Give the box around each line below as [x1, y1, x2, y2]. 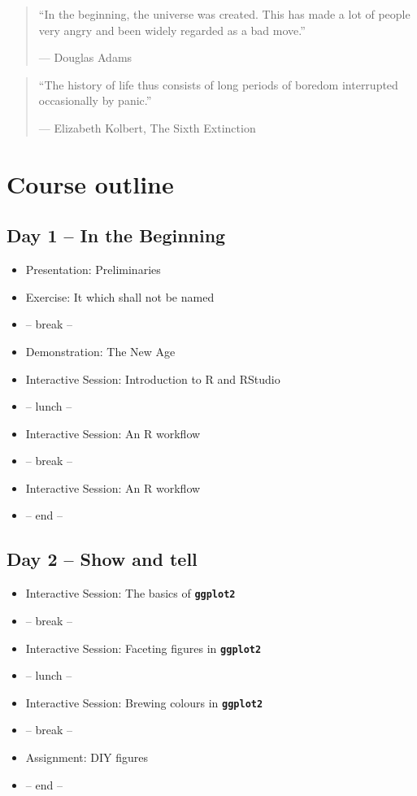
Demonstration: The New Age [25, 342, 176, 359]
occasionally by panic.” [38, 92, 152, 109]
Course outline [7, 167, 174, 200]
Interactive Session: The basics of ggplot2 [25, 585, 236, 602]
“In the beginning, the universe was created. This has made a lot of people [38, 6, 410, 22]
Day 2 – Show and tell [7, 546, 198, 572]
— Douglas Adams [38, 49, 132, 66]
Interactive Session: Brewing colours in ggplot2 [25, 694, 263, 711]
